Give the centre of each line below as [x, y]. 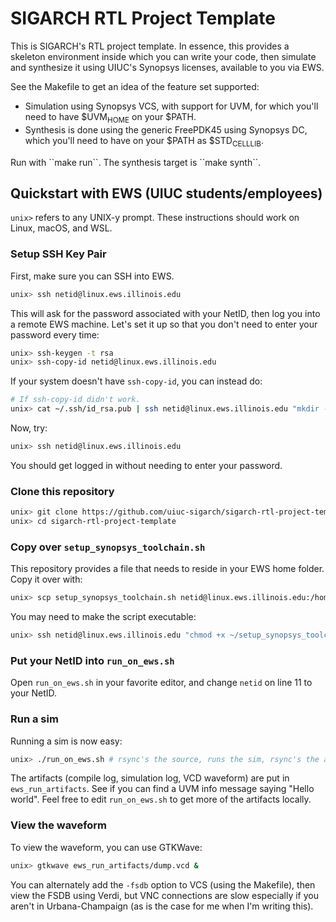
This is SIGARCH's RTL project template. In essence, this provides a [150, 46]
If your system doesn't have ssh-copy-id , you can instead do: [136, 381]
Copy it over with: [46, 579]
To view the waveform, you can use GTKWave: [106, 847]
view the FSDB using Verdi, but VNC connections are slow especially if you [164, 895]
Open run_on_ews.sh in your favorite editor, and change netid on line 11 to [161, 683]
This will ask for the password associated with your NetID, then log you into [165, 313]
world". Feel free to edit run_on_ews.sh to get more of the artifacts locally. [161, 799]
